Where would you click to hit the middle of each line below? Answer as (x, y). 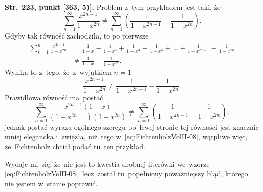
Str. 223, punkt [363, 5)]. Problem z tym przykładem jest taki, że (113, 7)
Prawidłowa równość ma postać (54, 98)
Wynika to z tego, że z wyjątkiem (58, 72)
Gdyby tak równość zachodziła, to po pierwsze (77, 36)
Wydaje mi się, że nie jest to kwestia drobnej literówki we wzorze (107, 163)
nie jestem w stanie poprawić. (51, 183)
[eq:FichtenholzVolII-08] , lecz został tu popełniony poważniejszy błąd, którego (126, 174)
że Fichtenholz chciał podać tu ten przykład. (75, 147)
